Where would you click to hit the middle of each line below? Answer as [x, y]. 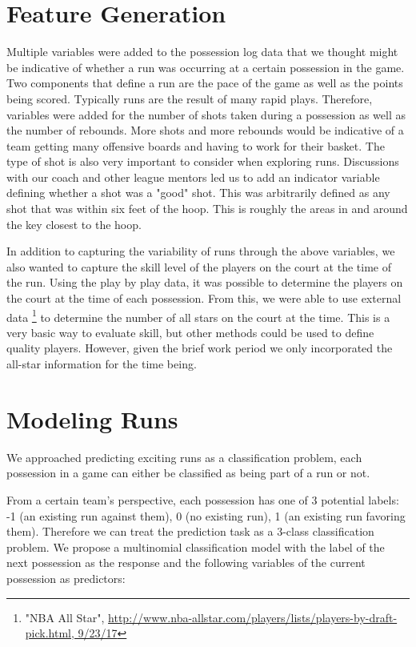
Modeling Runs [92, 418]
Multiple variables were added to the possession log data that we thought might [202, 52]
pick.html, [50, 633]
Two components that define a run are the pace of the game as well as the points [205, 83]
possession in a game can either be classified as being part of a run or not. [188, 473]
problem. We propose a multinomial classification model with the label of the [196, 547]
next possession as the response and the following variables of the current [186, 563]
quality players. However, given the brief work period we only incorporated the [200, 348]
